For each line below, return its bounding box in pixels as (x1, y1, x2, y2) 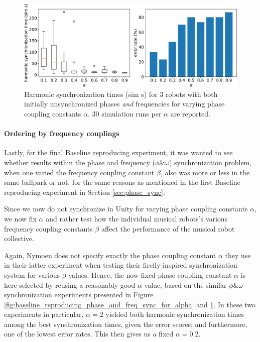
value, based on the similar (144, 279, 227, 290)
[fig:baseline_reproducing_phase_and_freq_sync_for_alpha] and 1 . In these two (4, 299, 256, 309)
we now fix (4, 213, 37, 223)
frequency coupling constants (4, 223, 93, 234)
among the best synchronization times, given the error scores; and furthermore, (4, 318, 247, 329)
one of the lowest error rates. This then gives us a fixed (4, 328, 174, 339)
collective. (4, 233, 34, 244)
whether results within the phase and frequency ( (4, 157, 155, 167)
